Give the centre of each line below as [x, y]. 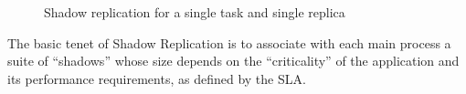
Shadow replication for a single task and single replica [195, 12]
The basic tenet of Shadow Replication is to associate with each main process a [229, 42]
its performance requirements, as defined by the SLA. [157, 78]
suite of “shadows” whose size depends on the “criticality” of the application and [233, 61]
